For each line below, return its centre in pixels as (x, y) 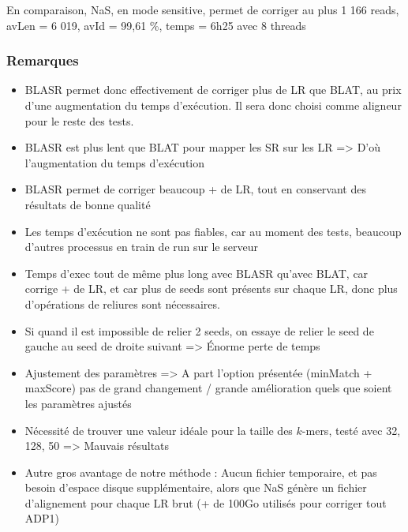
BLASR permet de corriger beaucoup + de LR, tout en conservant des (195, 189)
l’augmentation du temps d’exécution (115, 162)
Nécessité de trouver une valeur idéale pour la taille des (159, 430)
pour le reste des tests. (79, 120)
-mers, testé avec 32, (351, 430)
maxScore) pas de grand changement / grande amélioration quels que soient (208, 388)
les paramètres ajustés (78, 403)
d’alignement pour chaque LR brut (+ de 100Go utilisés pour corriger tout (206, 502)
